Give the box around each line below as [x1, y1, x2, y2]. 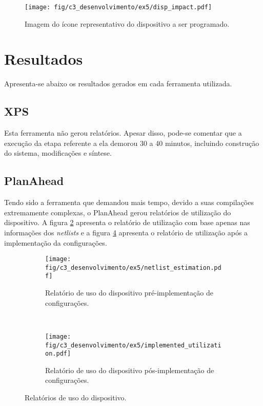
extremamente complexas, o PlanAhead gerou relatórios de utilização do [4, 207, 231, 217]
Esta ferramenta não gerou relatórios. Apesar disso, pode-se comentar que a [4, 127, 242, 138]
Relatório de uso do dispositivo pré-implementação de [45, 287, 213, 298]
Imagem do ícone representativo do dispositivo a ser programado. [25, 18, 230, 29]
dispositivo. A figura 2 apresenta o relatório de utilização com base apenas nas [4, 217, 250, 228]
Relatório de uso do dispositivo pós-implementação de [45, 364, 214, 375]
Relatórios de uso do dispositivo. [25, 392, 127, 403]
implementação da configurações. [4, 237, 107, 248]
